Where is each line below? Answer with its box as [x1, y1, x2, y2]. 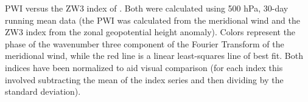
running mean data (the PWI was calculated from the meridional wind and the [5, 13, 300, 26]
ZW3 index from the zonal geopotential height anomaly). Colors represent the [5, 25, 296, 38]
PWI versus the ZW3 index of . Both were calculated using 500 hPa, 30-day [5, 2, 289, 14]
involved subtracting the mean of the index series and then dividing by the [5, 73, 284, 86]
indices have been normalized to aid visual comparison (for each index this [5, 61, 283, 73]
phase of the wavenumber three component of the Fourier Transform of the [5, 37, 284, 50]
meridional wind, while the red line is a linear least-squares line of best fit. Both [5, 49, 303, 62]
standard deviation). [5, 85, 81, 98]
